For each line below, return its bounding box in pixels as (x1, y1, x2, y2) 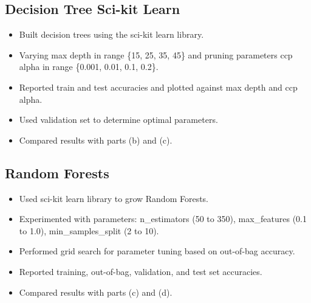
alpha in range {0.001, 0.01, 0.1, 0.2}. (19, 60, 159, 73)
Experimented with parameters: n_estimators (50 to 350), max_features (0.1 (19, 212, 307, 225)
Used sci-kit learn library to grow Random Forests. (19, 192, 209, 204)
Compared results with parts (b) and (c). (19, 133, 173, 146)
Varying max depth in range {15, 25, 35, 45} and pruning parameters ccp (19, 48, 293, 61)
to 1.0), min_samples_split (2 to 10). (19, 224, 159, 237)
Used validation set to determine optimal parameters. (19, 113, 218, 126)
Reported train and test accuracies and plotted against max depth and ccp (19, 80, 298, 93)
